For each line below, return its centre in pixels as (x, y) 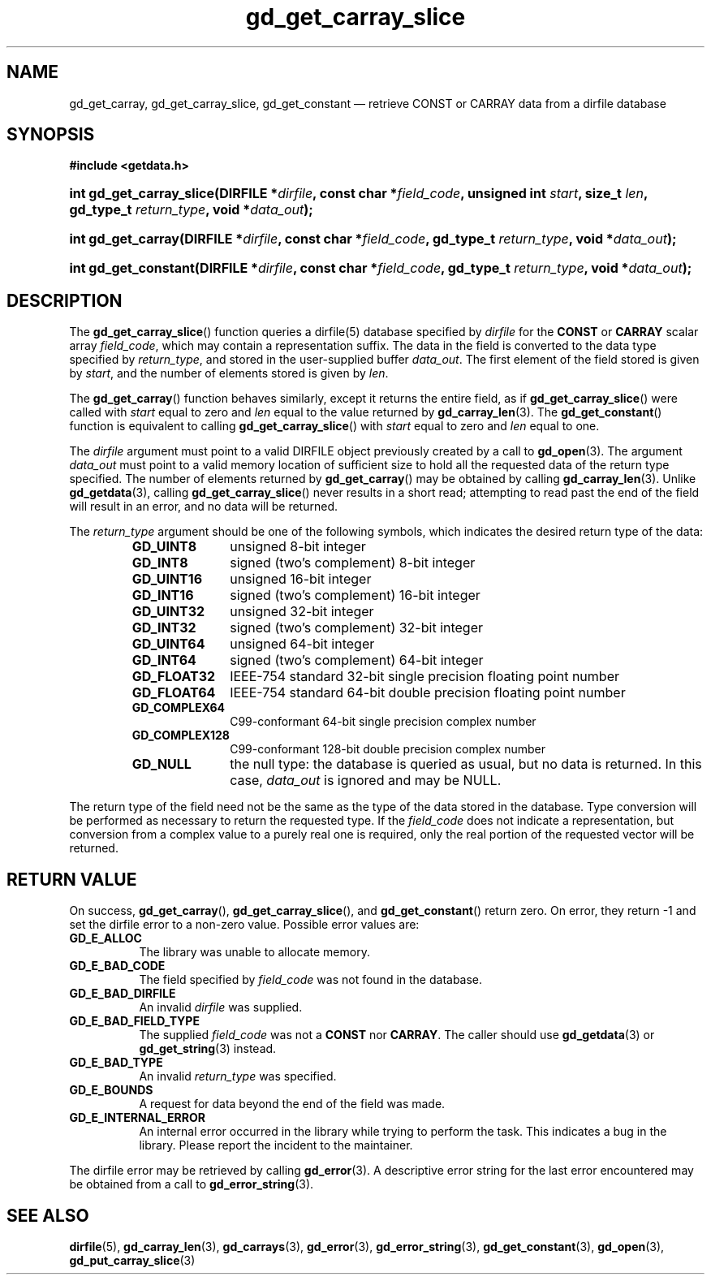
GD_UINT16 (167, 579)
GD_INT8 (160, 563)
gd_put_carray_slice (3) (132, 1260)
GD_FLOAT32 (174, 677)
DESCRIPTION (65, 300)
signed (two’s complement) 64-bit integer (357, 660)
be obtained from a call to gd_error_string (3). (192, 1184)
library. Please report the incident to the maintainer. (276, 1145)
